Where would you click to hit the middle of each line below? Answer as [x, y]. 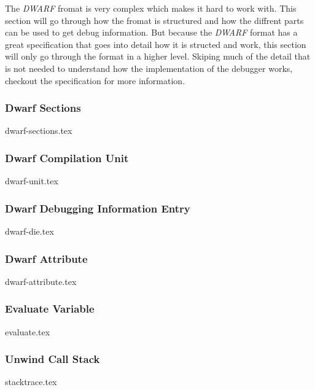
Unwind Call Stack [52, 359]
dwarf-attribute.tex [41, 281]
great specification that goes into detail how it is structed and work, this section [156, 44]
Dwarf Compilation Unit [67, 158]
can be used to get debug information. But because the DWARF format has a [151, 32]
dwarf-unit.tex [32, 181]
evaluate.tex [28, 331]
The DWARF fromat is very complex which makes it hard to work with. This [151, 8]
